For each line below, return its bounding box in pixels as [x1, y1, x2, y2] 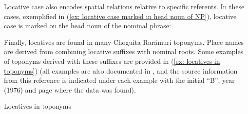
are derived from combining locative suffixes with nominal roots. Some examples [4, 46, 244, 57]
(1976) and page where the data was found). [4, 84, 136, 95]
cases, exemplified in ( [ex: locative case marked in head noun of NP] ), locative [4, 11, 237, 21]
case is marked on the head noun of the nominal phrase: [4, 20, 171, 31]
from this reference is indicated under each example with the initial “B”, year [4, 75, 235, 85]
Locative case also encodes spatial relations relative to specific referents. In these [4, 1, 245, 11]
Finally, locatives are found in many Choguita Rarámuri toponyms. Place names [4, 37, 244, 47]
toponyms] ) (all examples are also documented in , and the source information [4, 65, 238, 76]
